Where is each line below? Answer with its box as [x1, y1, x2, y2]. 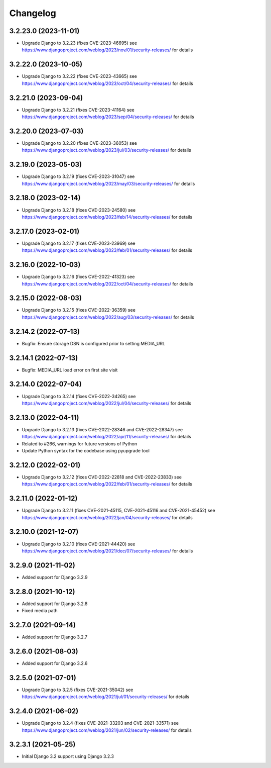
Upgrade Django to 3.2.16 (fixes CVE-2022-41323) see [22, 274, 135, 280]
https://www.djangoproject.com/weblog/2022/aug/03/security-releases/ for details [22, 314, 194, 320]
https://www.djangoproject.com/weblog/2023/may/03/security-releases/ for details [22, 180, 195, 186]
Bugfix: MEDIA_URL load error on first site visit [22, 367, 118, 373]
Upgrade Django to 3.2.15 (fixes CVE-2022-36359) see [22, 307, 135, 313]
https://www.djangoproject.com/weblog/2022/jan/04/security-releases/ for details [22, 514, 193, 520]
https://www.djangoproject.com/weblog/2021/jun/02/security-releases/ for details [22, 727, 192, 733]
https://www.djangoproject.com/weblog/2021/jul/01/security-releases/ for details [22, 694, 190, 700]
